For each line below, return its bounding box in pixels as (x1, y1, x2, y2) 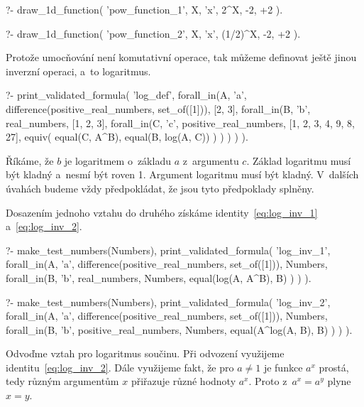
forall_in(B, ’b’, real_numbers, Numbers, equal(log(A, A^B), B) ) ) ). (6, 270, 311, 285)
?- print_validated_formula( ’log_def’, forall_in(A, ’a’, (6, 87, 247, 102)
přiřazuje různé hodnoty (131, 374, 236, 389)
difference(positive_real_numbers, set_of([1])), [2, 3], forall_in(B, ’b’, (6, 101, 311, 116)
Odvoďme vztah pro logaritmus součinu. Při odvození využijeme (6, 346, 285, 361)
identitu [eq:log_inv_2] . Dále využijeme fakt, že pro (6, 359, 234, 374)
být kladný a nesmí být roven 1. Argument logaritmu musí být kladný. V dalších (6, 167, 359, 182)
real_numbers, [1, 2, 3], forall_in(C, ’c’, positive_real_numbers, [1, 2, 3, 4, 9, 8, (6, 115, 355, 130)
